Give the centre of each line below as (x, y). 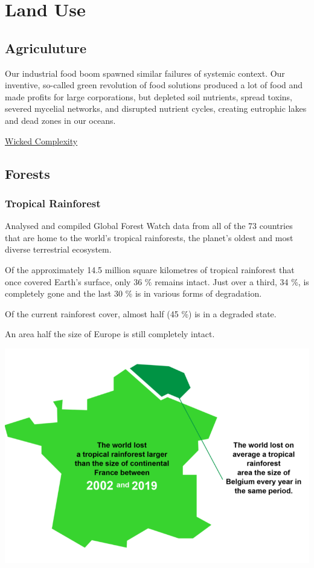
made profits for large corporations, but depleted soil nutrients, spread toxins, (149, 96)
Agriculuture (46, 47)
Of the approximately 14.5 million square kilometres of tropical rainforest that (150, 269)
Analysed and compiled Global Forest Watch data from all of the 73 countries (149, 226)
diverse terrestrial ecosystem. (58, 249)
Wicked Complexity (41, 140)
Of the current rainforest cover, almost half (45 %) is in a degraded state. (141, 313)
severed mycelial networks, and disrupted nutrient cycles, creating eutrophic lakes (156, 108)
